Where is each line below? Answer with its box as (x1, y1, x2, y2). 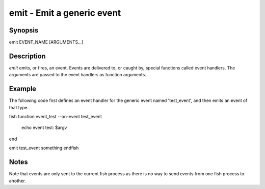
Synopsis (9, 26, 39, 34)
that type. (9, 104, 29, 110)
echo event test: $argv (21, 125, 67, 130)
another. (9, 178, 26, 184)
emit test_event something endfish (9, 145, 79, 151)
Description (9, 52, 46, 60)
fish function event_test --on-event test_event (9, 114, 102, 120)
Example (9, 85, 36, 93)
